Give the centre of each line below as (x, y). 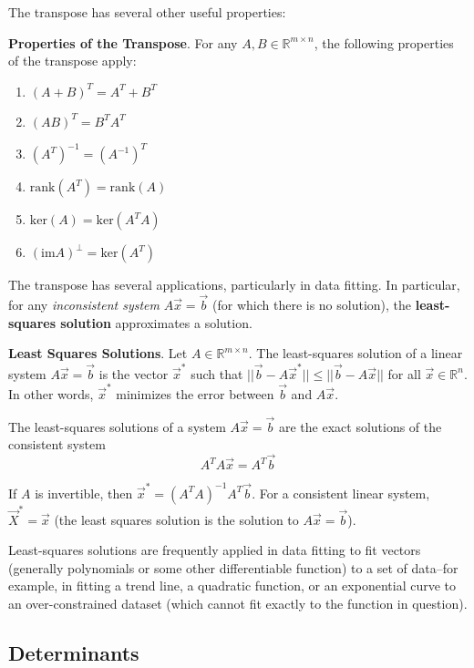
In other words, (51, 393)
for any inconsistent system (84, 305)
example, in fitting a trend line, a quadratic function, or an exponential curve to (232, 586)
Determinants (74, 652)
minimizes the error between (195, 393)
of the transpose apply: (72, 61)
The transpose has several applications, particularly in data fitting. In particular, (234, 285)
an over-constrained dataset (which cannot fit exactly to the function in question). (238, 603)
